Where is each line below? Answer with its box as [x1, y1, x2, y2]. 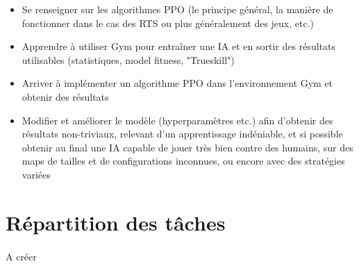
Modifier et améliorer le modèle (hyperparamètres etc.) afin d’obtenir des [22, 113, 333, 127]
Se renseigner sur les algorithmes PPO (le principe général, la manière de [22, 2, 333, 16]
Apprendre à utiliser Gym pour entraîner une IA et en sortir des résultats [22, 39, 335, 53]
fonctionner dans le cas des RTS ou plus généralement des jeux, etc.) [22, 15, 315, 30]
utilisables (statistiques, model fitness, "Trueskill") [22, 52, 235, 67]
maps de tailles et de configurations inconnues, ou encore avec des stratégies [22, 153, 345, 168]
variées [22, 167, 51, 181]
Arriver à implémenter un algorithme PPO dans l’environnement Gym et [22, 76, 333, 90]
